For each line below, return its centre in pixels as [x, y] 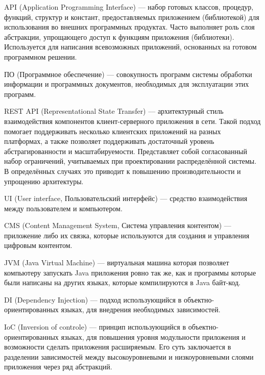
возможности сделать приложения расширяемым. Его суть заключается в [118, 347]
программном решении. [41, 56]
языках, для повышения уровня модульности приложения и [153, 336]
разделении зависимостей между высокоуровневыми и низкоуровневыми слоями [129, 356]
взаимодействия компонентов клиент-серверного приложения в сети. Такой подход [132, 121]
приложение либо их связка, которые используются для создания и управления [127, 235]
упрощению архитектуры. [44, 181]
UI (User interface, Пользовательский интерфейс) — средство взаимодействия [126, 198]
